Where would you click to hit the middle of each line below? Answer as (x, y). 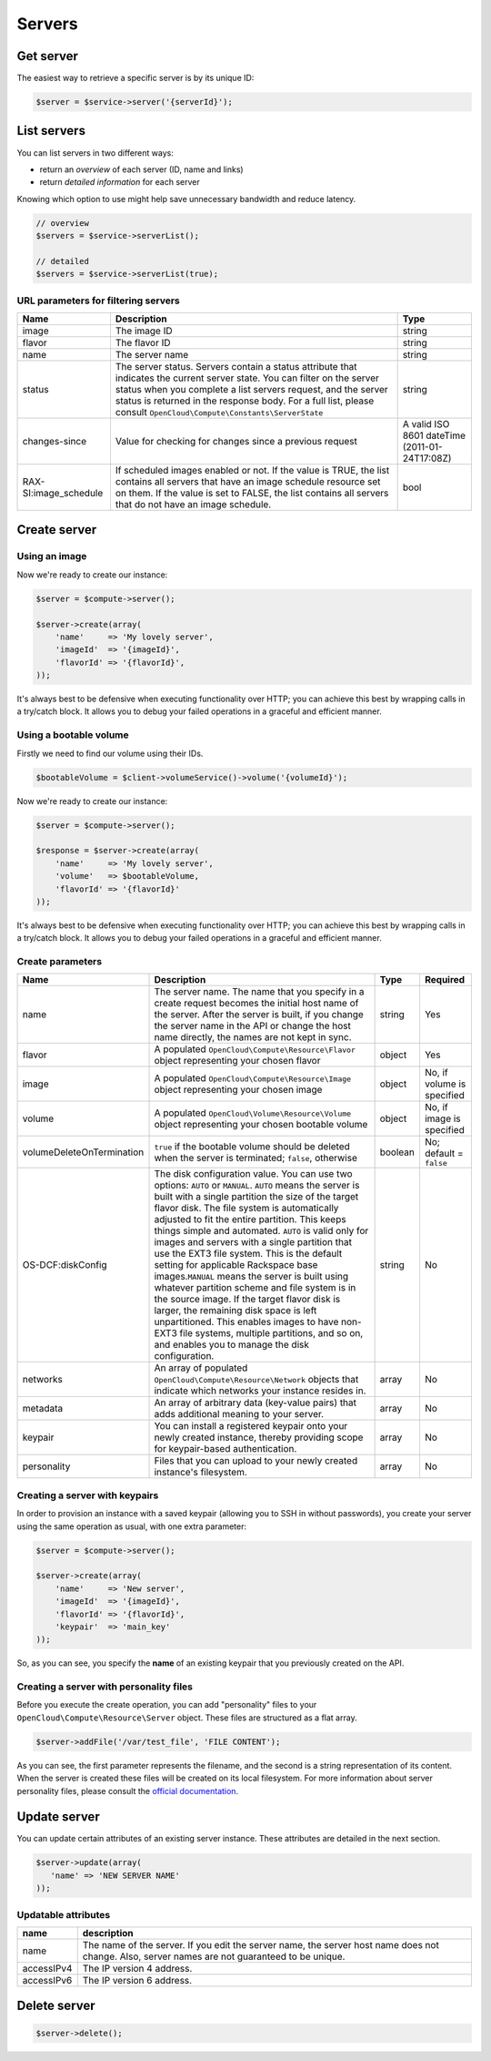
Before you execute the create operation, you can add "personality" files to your (167, 1705)
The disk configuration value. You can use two (254, 1174)
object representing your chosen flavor (237, 1061)
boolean (397, 1152)
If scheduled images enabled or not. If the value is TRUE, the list (252, 470)
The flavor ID (143, 343)
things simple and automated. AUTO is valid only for (261, 1231)
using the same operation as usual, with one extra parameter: (132, 1526)
